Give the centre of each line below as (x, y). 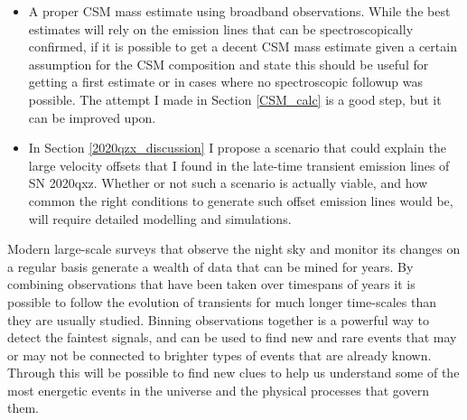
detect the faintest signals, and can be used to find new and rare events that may (232, 337)
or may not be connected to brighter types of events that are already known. (219, 355)
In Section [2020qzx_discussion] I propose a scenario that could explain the (237, 148)
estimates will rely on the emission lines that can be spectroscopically (221, 28)
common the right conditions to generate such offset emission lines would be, (241, 200)
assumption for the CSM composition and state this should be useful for (229, 64)
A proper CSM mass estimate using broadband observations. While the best (239, 11)
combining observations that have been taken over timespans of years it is (211, 284)
